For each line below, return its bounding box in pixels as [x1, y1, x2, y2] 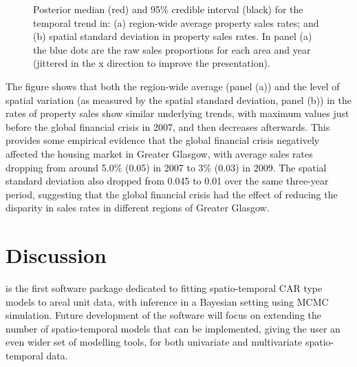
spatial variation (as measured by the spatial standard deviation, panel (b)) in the [6, 92, 351, 107]
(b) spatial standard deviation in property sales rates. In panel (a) [33, 29, 312, 43]
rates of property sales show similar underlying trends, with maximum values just [6, 106, 349, 120]
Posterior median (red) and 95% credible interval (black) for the [33, 2, 303, 16]
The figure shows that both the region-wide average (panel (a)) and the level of [6, 78, 340, 93]
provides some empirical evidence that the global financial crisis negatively [6, 133, 320, 147]
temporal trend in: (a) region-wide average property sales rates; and [33, 15, 319, 30]
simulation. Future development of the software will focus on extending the [6, 308, 322, 322]
